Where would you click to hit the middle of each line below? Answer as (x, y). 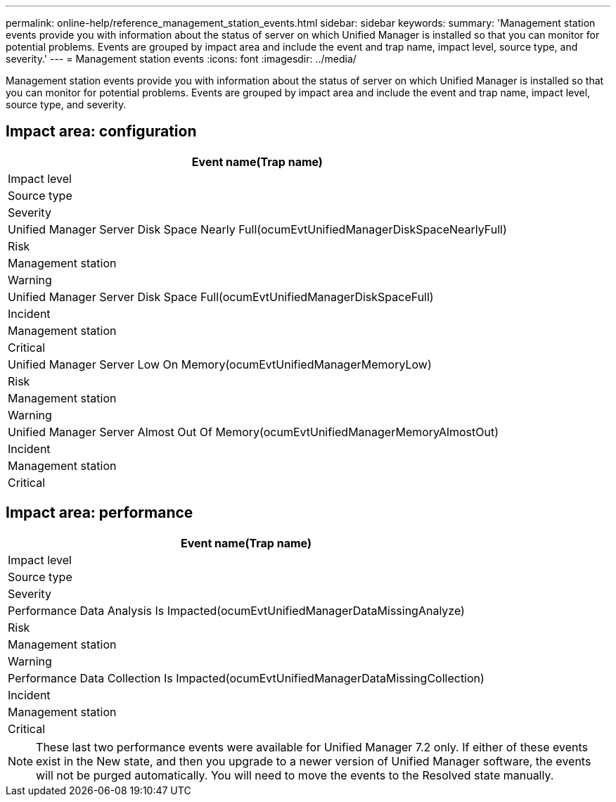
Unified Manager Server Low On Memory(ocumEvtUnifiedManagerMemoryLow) (220, 364)
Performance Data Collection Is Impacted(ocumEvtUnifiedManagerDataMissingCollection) (246, 678)
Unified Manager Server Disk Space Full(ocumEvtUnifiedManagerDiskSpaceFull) (221, 297)
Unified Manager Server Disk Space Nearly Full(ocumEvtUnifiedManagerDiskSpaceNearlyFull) (257, 229)
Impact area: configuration (101, 132)
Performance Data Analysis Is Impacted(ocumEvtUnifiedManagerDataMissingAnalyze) (236, 610)
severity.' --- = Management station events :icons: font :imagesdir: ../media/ (181, 59)
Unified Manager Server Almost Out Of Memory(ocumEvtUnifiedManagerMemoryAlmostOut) (253, 432)
